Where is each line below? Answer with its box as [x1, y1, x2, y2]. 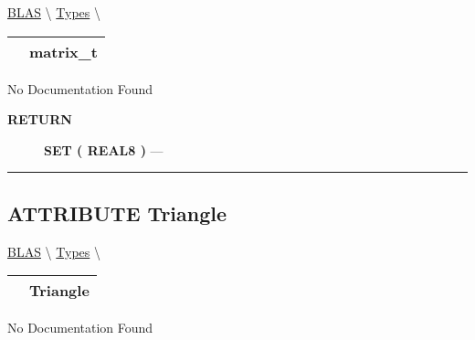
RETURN [7, 110, 72, 129]
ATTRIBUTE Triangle [7, 198, 227, 227]
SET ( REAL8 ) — [44, 140, 164, 159]
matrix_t [29, 40, 98, 62]
